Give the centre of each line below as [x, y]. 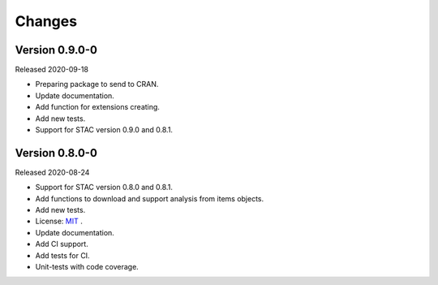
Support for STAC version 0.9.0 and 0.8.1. [104, 130]
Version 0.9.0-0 [56, 50]
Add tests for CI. [62, 255]
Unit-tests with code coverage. [87, 267]
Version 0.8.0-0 [56, 153]
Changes [46, 21]
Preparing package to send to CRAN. [97, 84]
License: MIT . [59, 221]
